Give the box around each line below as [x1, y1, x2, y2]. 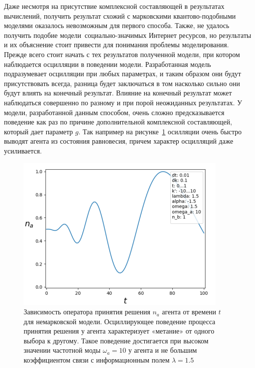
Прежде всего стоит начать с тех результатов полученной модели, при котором [4, 49, 240, 59]
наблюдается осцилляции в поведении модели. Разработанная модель [4, 59, 211, 69]
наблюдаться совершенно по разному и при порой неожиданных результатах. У [4, 97, 242, 107]
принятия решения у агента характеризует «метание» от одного [24, 326, 215, 336]
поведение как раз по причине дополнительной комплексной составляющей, [4, 117, 232, 127]
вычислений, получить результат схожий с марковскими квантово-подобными [4, 10, 236, 21]
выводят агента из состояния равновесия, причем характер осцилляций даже [4, 136, 233, 146]
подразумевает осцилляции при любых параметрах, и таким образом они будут [4, 68, 241, 79]
